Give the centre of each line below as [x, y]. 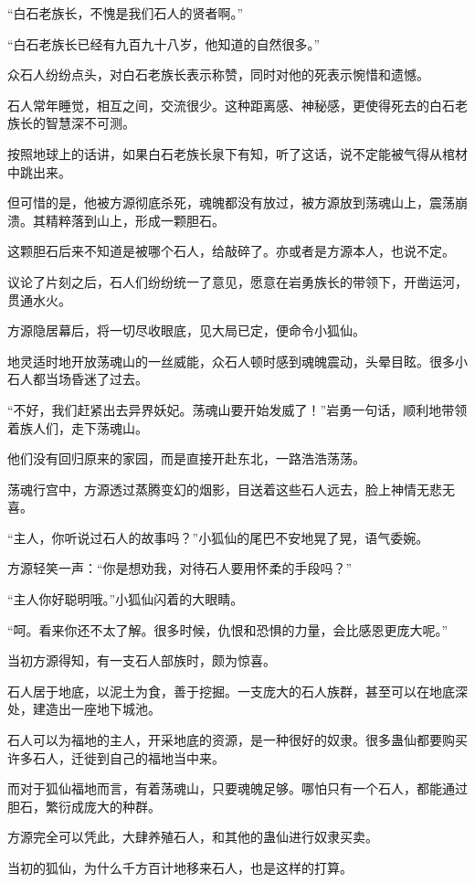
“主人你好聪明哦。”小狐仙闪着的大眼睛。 [126, 599]
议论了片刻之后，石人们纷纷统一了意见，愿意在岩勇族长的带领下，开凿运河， [237, 281]
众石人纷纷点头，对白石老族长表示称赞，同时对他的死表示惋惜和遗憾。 [218, 74]
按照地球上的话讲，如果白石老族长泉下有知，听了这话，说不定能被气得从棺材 [237, 153]
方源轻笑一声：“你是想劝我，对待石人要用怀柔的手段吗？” [180, 568]
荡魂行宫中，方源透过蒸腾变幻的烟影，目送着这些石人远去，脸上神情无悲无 [231, 489]
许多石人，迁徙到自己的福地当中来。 [116, 757]
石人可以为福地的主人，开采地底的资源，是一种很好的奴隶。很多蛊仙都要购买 [237, 740]
